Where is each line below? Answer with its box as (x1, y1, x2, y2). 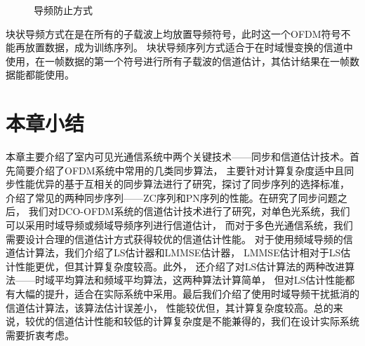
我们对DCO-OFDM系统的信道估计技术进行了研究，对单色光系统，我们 (28, 204, 350, 219)
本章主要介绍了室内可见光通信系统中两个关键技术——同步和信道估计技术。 (6, 149, 350, 164)
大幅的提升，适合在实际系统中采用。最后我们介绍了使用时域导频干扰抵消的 (15, 286, 359, 301)
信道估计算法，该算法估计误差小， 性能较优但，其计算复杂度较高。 (6, 300, 314, 314)
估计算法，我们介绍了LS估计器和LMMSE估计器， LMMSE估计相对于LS (15, 245, 341, 260)
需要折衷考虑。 (6, 327, 74, 342)
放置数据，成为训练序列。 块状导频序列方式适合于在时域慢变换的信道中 (25, 40, 353, 55)
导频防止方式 (34, 3, 93, 17)
